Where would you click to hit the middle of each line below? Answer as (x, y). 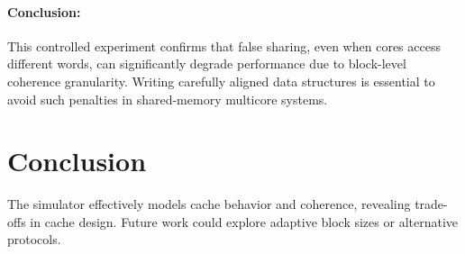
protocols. (34, 239)
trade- (431, 204)
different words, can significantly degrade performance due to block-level (207, 63)
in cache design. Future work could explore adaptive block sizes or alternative (244, 221)
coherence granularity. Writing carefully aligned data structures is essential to (221, 81)
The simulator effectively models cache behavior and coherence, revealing (209, 204)
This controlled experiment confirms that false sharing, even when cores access (224, 45)
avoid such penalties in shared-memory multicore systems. (168, 99)
